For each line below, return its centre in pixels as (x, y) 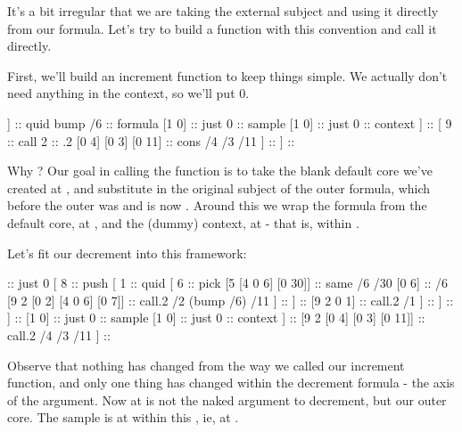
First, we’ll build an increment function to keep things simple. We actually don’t (227, 75)
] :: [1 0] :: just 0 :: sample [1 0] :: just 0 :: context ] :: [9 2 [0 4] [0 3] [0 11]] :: (216, 318)
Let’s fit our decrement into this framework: (127, 253)
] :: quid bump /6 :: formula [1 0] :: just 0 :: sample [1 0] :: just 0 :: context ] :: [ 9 (230, 122)
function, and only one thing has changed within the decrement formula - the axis (231, 383)
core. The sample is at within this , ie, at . (123, 417)
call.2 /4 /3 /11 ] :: (59, 334)
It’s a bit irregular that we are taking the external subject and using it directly (223, 11)
